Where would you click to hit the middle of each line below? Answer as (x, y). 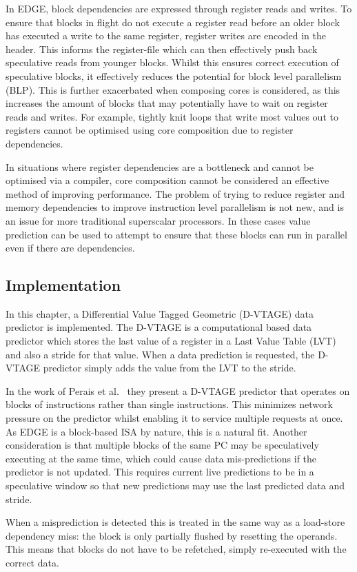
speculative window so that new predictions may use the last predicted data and (175, 486)
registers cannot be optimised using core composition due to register (150, 130)
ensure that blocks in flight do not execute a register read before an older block (173, 22)
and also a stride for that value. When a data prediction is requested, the (160, 354)
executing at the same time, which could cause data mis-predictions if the (161, 458)
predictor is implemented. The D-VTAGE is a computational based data (159, 327)
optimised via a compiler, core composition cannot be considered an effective (167, 180)
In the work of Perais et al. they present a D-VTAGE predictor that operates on (178, 390)
